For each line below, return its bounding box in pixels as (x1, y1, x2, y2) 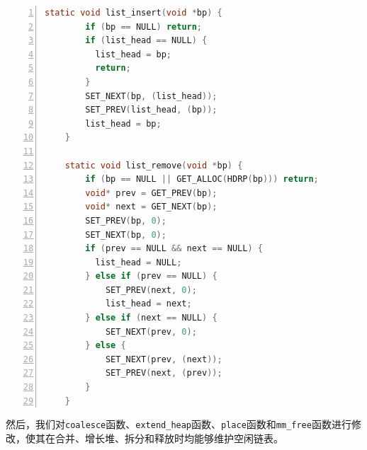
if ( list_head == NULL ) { (85, 35, 208, 46)
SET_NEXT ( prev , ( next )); (105, 354, 222, 364)
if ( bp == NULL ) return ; (85, 21, 203, 32)
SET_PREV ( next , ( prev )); (105, 368, 222, 379)
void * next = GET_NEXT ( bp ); (85, 202, 218, 212)
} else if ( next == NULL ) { (85, 313, 218, 323)
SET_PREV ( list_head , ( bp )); (85, 105, 218, 115)
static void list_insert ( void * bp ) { (45, 8, 222, 18)
